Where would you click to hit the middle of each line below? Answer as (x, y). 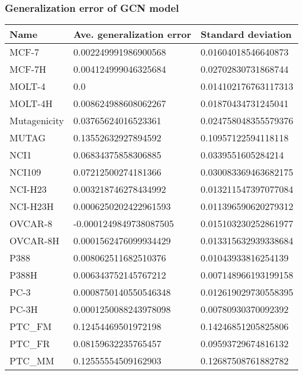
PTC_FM (31, 326)
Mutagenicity (37, 121)
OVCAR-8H (35, 241)
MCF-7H (28, 69)
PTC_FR (30, 344)
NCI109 (25, 172)
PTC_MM (32, 361)
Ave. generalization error (133, 34)
